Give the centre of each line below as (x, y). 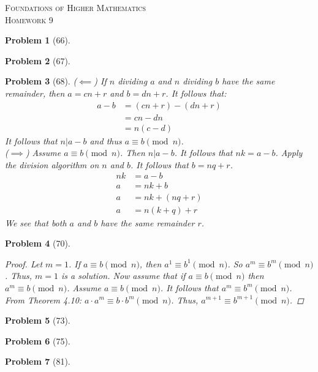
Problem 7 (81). (38, 361)
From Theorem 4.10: (44, 299)
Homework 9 (29, 19)
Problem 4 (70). (38, 243)
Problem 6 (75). (38, 340)
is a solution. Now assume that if (123, 276)
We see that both (36, 222)
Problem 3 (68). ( (41, 81)
